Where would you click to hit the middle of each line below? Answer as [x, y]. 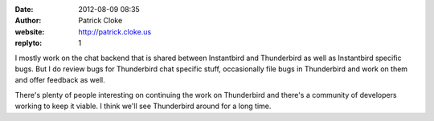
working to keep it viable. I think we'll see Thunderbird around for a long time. [143, 106]
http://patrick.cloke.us [115, 31]
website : [30, 31]
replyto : [29, 43]
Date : [24, 9]
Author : [28, 21]
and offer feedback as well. [60, 80]
